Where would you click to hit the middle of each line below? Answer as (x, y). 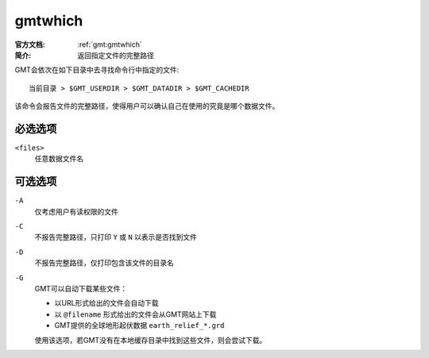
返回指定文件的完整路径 (116, 55)
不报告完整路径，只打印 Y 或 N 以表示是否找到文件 (116, 237)
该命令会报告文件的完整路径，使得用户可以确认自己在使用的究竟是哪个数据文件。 (147, 106)
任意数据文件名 (59, 159)
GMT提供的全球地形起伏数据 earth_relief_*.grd (139, 325)
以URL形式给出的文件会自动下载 (106, 303)
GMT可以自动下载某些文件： (81, 289)
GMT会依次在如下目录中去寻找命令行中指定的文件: (97, 70)
